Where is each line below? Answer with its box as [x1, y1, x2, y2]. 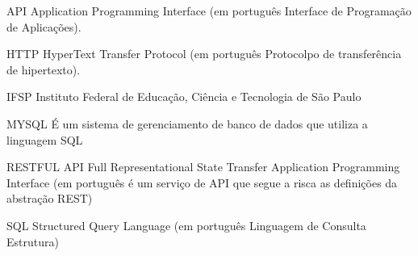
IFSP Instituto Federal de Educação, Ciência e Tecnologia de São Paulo [6, 88, 362, 105]
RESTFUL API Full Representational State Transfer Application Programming [6, 158, 400, 175]
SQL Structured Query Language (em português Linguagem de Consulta [6, 216, 366, 233]
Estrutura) [6, 233, 59, 250]
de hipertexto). [6, 61, 81, 78]
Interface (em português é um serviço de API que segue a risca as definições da [6, 174, 398, 191]
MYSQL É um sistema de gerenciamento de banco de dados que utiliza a [6, 115, 368, 132]
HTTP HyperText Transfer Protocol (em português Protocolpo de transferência [6, 45, 402, 62]
